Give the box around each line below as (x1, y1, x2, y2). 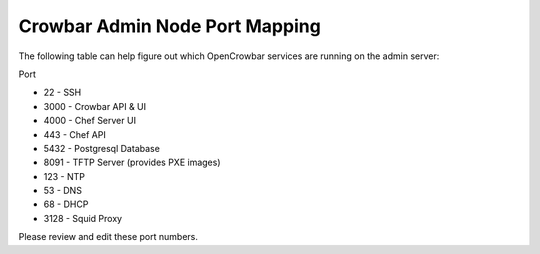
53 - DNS (43, 185, 82, 197)
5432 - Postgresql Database (43, 142, 160, 154)
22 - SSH (43, 86, 82, 99)
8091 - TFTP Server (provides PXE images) (43, 156, 221, 169)
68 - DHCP (43, 198, 89, 210)
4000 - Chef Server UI (43, 115, 137, 127)
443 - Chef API (43, 128, 107, 140)
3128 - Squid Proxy (43, 212, 123, 224)
